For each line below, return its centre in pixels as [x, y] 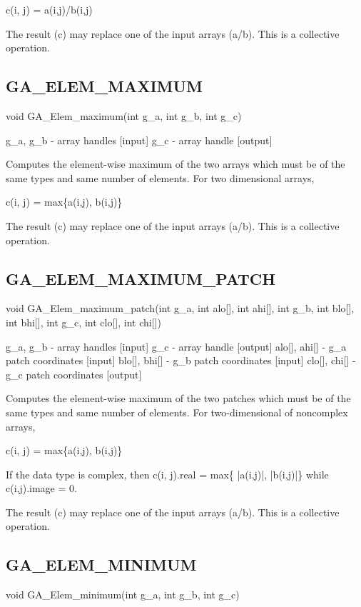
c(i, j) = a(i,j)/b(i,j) [49, 9]
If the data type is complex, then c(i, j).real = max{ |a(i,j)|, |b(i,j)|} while [167, 474]
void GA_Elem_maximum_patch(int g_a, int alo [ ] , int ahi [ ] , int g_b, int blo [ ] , [180, 308]
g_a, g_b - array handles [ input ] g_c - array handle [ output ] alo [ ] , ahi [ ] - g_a [176, 346]
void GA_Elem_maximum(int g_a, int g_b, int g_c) [124, 115]
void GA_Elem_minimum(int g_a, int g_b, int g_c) [123, 595]
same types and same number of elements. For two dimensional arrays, [160, 177]
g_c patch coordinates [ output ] [74, 374]
